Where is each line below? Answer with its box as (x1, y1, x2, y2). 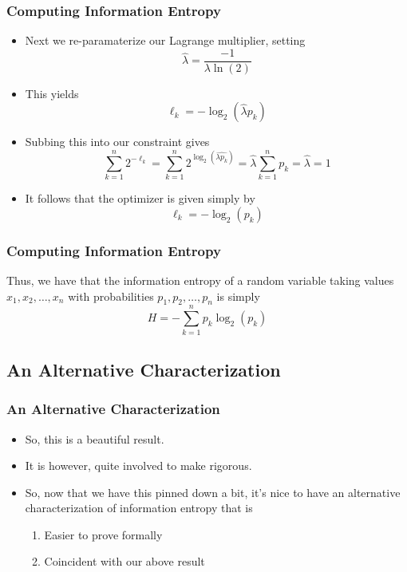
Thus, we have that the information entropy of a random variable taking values (6, 272, 394, 288)
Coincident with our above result (44, 553, 205, 570)
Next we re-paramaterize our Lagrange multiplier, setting (25, 32, 306, 49)
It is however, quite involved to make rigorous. (25, 457, 252, 474)
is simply (216, 287, 260, 304)
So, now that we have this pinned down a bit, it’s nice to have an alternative (25, 483, 401, 500)
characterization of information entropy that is (25, 499, 253, 516)
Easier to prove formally (44, 526, 163, 542)
